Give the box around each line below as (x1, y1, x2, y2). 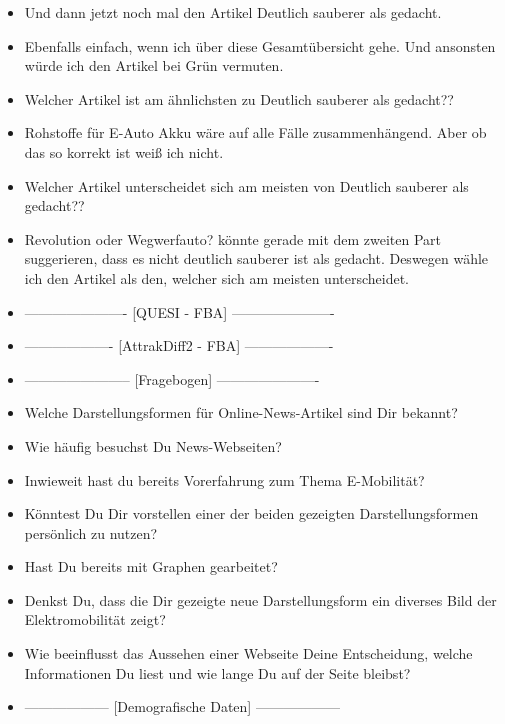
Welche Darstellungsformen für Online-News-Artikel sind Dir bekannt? (24, 402, 458, 423)
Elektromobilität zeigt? (24, 609, 166, 630)
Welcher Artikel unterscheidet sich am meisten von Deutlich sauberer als (24, 175, 469, 196)
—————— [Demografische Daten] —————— (24, 696, 340, 717)
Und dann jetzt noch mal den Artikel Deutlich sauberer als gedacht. (24, 2, 442, 22)
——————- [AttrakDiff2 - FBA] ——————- (24, 335, 334, 356)
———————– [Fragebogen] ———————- (24, 368, 320, 389)
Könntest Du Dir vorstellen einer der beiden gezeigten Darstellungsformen (24, 503, 479, 524)
